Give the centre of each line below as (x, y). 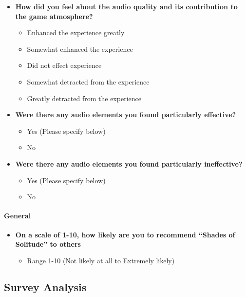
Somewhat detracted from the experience (88, 81)
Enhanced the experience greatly (76, 32)
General (18, 216)
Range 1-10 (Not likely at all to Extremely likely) (101, 260)
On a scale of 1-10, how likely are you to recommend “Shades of (125, 234)
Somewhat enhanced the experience (80, 49)
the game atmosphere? (54, 16)
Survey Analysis (45, 286)
